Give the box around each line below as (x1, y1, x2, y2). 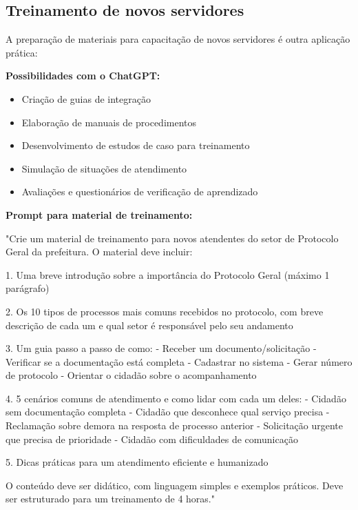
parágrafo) (6, 281, 50, 295)
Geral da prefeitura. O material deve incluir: (6, 244, 193, 259)
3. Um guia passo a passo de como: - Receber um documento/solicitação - (6, 341, 317, 355)
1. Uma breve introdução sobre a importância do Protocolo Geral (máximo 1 (6, 267, 330, 282)
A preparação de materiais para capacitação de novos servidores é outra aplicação (6, 32, 350, 46)
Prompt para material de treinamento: (6, 207, 193, 222)
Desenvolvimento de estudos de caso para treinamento (21, 138, 250, 153)
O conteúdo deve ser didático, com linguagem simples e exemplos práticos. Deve (6, 478, 344, 492)
